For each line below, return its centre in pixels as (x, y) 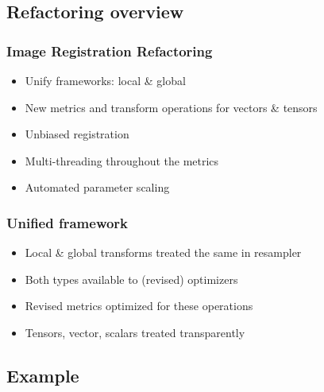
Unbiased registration (77, 134)
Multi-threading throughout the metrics (122, 160)
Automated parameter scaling (97, 187)
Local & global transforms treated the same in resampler (163, 252)
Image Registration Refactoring (110, 50)
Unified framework (67, 222)
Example (43, 375)
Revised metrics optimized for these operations (139, 306)
